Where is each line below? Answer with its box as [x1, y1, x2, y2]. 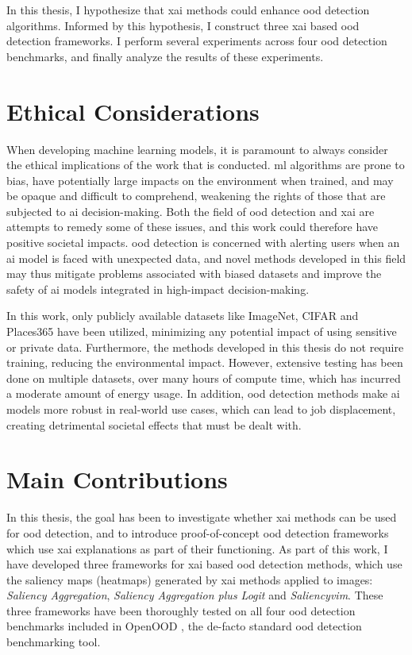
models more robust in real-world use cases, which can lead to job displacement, [6, 401, 396, 417]
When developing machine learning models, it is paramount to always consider [6, 141, 388, 157]
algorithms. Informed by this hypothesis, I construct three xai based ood [6, 17, 360, 33]
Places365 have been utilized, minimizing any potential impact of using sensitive [6, 323, 397, 340]
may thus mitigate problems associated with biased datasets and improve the [6, 265, 382, 282]
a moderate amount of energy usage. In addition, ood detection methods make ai [6, 385, 400, 402]
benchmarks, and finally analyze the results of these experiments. [6, 48, 324, 64]
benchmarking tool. [6, 634, 101, 650]
